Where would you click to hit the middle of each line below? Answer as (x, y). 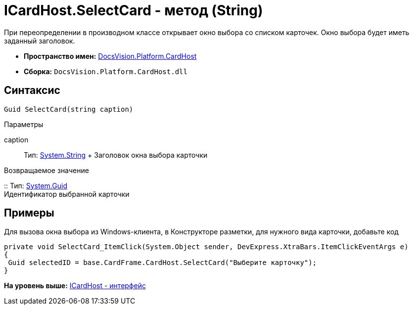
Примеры (29, 213)
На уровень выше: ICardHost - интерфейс (75, 286)
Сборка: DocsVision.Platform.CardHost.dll (106, 71)
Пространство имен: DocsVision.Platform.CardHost (110, 56)
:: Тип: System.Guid (36, 185)
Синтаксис (32, 90)
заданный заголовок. (40, 41)
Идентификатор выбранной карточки (67, 194)
